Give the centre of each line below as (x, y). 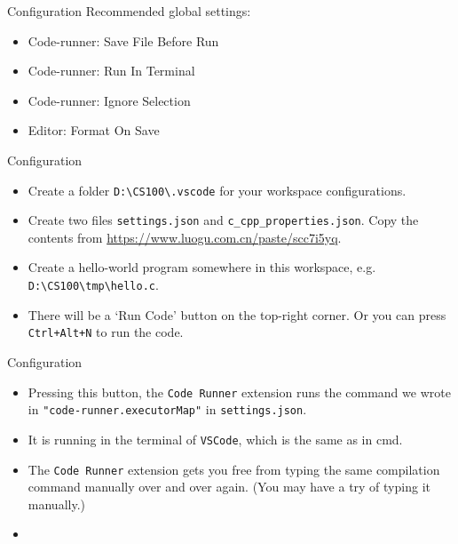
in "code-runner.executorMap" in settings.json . (167, 409)
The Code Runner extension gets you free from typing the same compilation (234, 469)
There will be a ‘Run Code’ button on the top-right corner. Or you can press (237, 314)
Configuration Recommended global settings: (129, 11)
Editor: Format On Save (94, 130)
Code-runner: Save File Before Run (123, 40)
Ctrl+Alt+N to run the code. (106, 332)
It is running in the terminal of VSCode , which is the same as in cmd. (215, 439)
